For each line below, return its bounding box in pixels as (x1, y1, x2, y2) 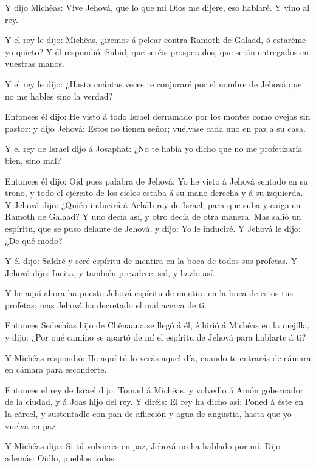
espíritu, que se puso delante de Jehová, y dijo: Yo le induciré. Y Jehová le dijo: (5, 222, 301, 234)
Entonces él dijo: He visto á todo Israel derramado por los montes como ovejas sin (5, 110, 311, 123)
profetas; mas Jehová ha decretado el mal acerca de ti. (5, 298, 207, 311)
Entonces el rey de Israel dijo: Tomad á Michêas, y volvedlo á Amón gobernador (5, 383, 304, 396)
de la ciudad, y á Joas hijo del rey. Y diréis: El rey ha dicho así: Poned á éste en (5, 395, 303, 408)
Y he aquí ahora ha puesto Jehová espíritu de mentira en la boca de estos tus (5, 287, 293, 299)
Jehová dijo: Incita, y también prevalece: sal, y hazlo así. (5, 266, 215, 279)
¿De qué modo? (5, 234, 63, 246)
